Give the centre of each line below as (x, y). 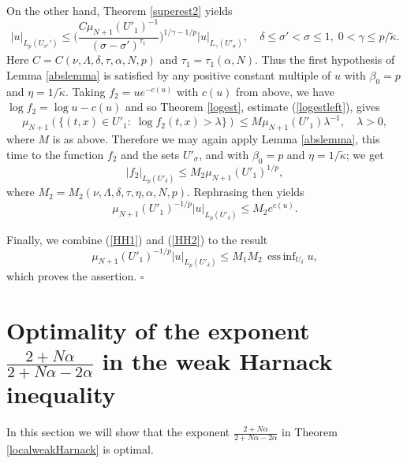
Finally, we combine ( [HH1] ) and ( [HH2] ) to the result (137, 239)
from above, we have (285, 91)
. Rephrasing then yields (246, 192)
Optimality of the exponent (158, 330)
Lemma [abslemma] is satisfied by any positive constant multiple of (169, 74)
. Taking (85, 91)
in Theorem (310, 432)
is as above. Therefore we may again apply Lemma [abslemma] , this (216, 139)
